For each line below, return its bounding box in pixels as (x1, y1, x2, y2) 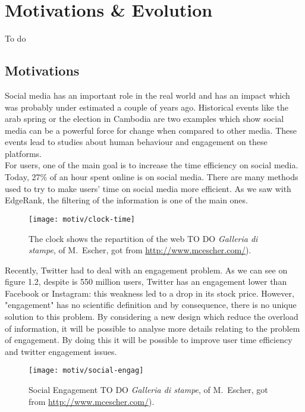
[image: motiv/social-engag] (29, 366, 144, 375)
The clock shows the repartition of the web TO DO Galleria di (29, 232, 258, 244)
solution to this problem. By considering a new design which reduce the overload (5, 310, 298, 323)
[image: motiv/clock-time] (29, 215, 135, 224)
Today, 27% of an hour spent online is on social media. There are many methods (5, 171, 298, 183)
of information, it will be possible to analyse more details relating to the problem (5, 322, 300, 334)
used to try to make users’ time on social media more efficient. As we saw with (5, 182, 291, 194)
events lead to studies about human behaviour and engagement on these (5, 136, 268, 148)
